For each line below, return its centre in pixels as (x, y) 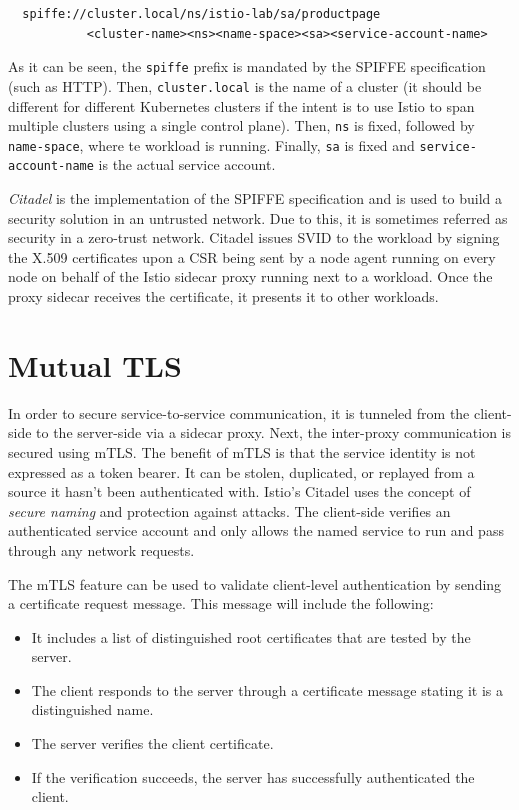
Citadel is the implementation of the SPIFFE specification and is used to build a (255, 198)
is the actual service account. (187, 164)
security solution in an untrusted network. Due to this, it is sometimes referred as (258, 217)
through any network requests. (101, 549)
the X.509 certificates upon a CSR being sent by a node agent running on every (252, 256)
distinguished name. (92, 709)
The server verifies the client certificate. (152, 743)
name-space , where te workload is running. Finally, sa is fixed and (211, 144)
